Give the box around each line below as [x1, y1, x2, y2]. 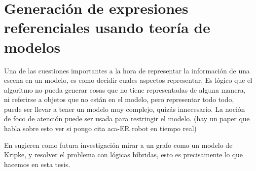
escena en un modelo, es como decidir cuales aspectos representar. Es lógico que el [4, 75, 253, 85]
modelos [4, 36, 61, 57]
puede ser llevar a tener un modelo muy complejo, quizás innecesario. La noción [4, 103, 245, 114]
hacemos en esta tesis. [4, 159, 71, 169]
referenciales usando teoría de [4, 17, 211, 37]
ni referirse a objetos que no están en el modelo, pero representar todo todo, [4, 94, 234, 104]
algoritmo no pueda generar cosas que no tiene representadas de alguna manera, [4, 84, 246, 95]
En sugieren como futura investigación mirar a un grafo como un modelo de [4, 139, 233, 150]
